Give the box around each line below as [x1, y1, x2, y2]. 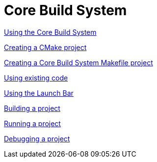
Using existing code [4, 73, 68, 82]
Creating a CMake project [4, 43, 87, 52]
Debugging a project [4, 134, 70, 143]
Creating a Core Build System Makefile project [4, 58, 153, 67]
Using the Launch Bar [4, 88, 74, 97]
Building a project [4, 104, 60, 112]
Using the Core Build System [4, 27, 97, 36]
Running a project [4, 119, 61, 128]
